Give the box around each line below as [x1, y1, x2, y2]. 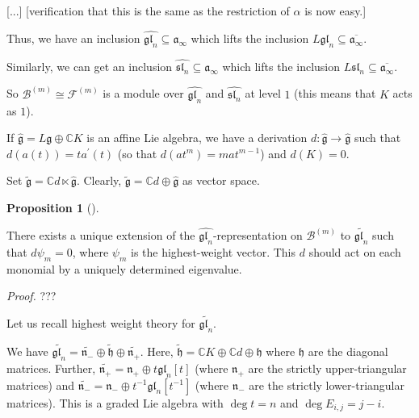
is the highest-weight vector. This [131, 243, 296, 260]
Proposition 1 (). [6, 199, 99, 216]
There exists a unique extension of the [6, 227, 195, 244]
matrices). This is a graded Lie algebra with [6, 394, 224, 411]
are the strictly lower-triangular [249, 376, 404, 393]
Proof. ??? [6, 287, 57, 304]
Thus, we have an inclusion [6, 29, 140, 46]
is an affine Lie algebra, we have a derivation [86, 129, 308, 146]
